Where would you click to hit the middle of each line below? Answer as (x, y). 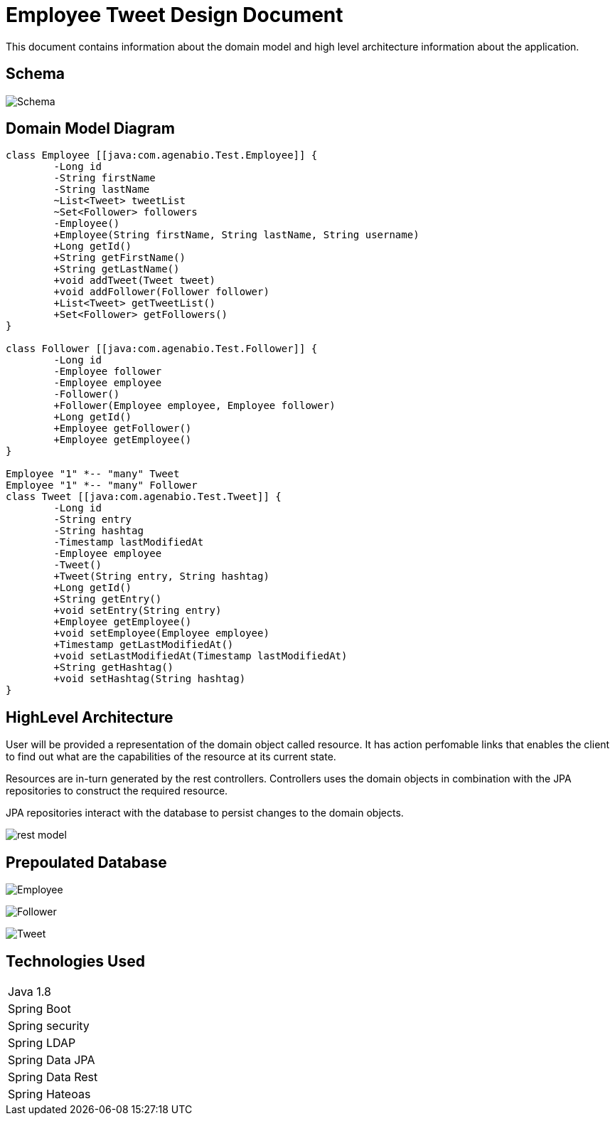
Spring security (49, 1025)
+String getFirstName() (119, 258)
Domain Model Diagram (90, 129)
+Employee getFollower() (123, 429)
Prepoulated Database (86, 862)
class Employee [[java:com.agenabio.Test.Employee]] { (162, 155)
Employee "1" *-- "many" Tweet (93, 474)
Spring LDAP (42, 1042)
